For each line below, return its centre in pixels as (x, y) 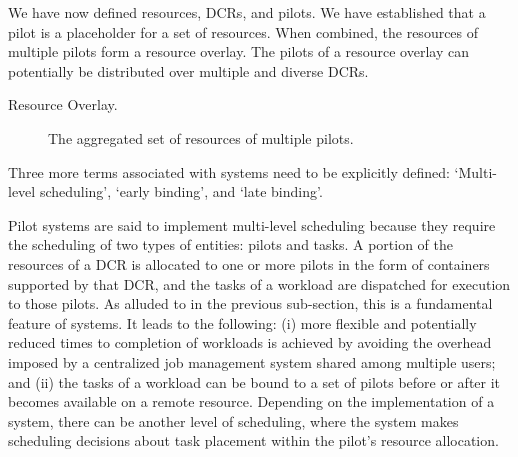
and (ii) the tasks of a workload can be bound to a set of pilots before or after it (254, 381)
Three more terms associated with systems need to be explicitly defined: (229, 171)
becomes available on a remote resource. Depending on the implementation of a (251, 401)
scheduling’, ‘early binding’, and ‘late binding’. (181, 191)
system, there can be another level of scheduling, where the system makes (233, 420)
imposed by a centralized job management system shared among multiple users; (252, 361)
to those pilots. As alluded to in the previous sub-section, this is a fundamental (250, 303)
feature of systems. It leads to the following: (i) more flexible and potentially (242, 322)
